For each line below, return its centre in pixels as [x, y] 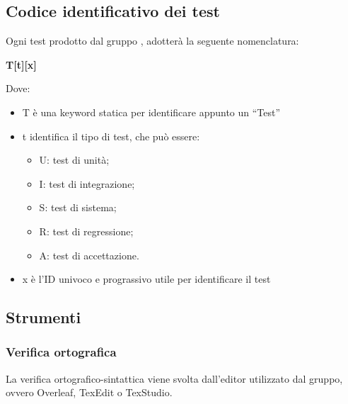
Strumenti [43, 317]
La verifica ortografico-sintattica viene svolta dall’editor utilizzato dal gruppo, [174, 378]
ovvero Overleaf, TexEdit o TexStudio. [89, 392]
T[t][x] [21, 64]
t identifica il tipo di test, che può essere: [111, 136]
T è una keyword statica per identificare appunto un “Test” [151, 112]
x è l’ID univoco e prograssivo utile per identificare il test [146, 279]
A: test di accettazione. [89, 255]
